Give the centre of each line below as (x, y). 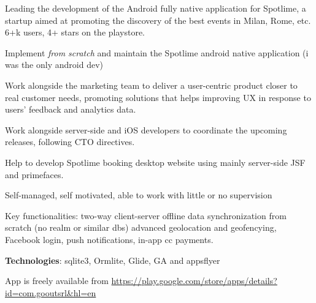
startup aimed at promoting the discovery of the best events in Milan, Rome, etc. (158, 20)
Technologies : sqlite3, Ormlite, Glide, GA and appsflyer (113, 260)
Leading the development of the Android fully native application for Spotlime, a (156, 8)
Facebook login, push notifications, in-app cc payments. (109, 239)
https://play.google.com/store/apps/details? (194, 281)
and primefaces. (34, 174)
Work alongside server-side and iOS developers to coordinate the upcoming (146, 129)
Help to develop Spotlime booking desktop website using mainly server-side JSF (155, 162)
